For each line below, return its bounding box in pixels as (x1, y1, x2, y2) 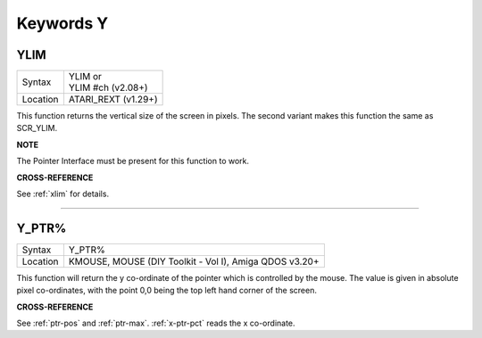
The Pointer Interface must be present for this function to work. (16, 156, 250, 167)
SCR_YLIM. (16, 123, 58, 134)
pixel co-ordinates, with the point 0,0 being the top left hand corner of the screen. (16, 285, 317, 296)
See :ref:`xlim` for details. (16, 188, 110, 200)
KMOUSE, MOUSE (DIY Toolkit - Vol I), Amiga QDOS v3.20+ (68, 255, 320, 268)
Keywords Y (16, 13, 109, 33)
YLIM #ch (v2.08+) (68, 81, 148, 94)
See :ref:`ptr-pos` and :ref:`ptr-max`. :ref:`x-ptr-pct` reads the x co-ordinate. (16, 317, 295, 329)
